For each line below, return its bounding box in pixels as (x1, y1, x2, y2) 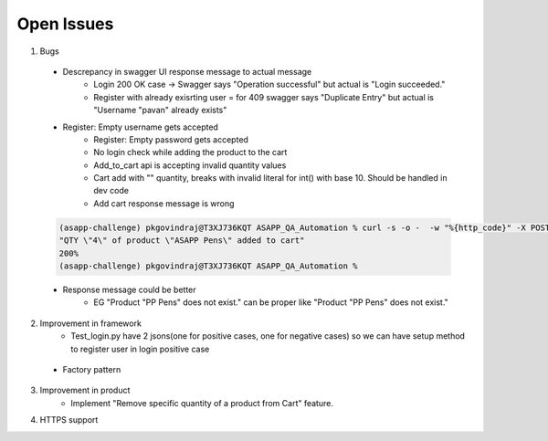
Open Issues (16, 14, 114, 34)
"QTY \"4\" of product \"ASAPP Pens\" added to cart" (58, 236, 305, 246)
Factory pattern (62, 363, 121, 374)
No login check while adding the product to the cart (93, 147, 288, 158)
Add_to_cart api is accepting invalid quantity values (93, 160, 287, 171)
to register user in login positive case (70, 343, 210, 354)
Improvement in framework (39, 318, 142, 329)
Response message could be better (62, 284, 196, 295)
